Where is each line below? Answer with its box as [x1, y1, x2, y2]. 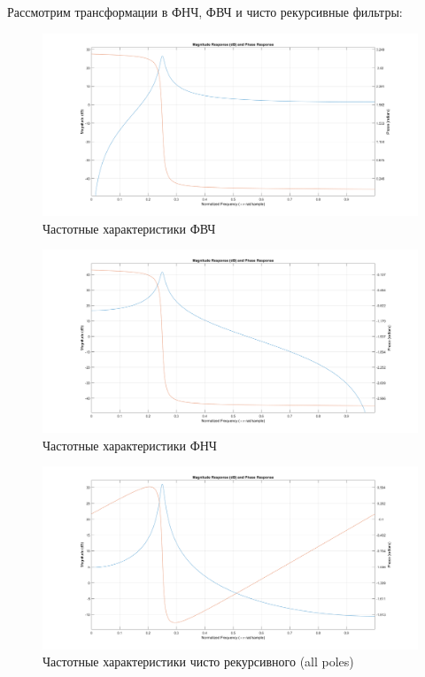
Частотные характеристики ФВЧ [42, 219, 216, 237]
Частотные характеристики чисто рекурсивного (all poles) [42, 652, 354, 671]
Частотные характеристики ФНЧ [42, 435, 217, 454]
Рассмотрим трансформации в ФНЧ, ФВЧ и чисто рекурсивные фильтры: [7, 3, 403, 20]
